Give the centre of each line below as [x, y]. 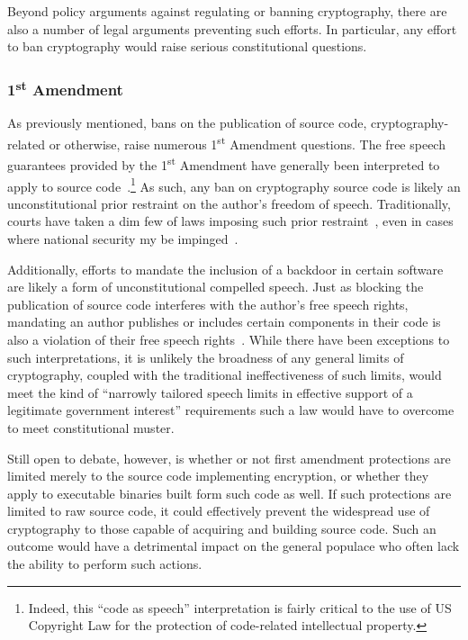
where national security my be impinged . [123, 238]
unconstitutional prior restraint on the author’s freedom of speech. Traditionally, [229, 203]
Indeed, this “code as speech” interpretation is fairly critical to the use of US [240, 607]
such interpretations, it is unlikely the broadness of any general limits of [206, 357]
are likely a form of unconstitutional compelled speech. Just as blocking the [216, 287]
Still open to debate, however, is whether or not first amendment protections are [229, 458]
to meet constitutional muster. [91, 427]
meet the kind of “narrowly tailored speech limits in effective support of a [210, 392]
